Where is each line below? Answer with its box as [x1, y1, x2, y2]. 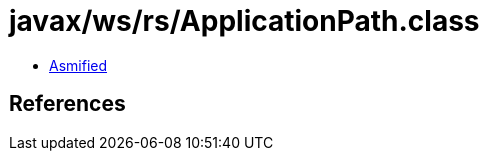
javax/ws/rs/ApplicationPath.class [9, 4, 480, 38]
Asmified [49, 56, 108, 74]
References [9, 91, 126, 117]
